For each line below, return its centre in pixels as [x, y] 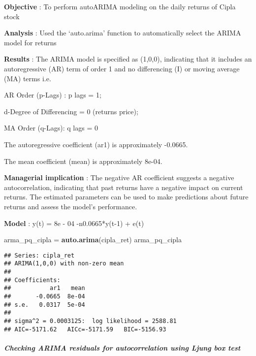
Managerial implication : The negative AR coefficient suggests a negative [119, 178]
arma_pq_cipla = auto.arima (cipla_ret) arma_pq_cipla [93, 240]
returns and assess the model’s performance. [71, 206]
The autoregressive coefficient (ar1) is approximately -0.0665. [96, 144]
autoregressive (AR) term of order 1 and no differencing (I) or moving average [122, 68]
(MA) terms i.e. [28, 78]
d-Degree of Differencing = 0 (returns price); [71, 111]
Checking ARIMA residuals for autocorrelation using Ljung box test [122, 347]
